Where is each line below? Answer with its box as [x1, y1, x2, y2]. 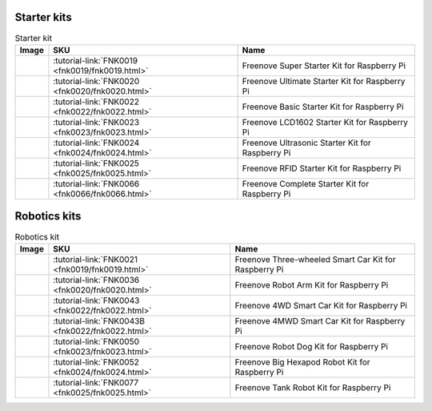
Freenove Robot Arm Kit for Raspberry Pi [234, 279, 389, 290]
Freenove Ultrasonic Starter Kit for [242, 137, 371, 148]
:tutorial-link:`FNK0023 [53, 116, 140, 127]
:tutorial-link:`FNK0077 [53, 377, 139, 388]
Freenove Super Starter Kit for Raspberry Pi [242, 60, 406, 71]
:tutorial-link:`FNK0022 [53, 96, 140, 107]
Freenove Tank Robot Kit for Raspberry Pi [234, 381, 391, 393]
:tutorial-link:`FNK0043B [53, 315, 146, 326]
